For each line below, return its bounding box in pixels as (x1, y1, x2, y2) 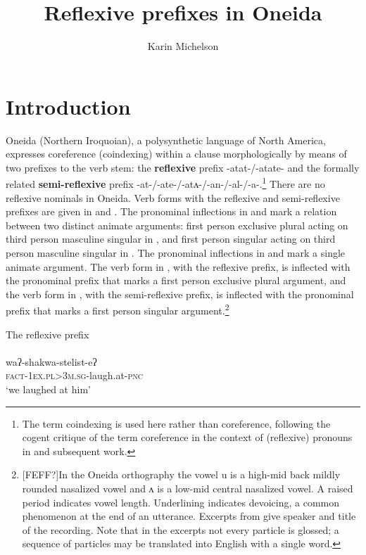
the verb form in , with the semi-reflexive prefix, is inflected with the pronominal (6, 286, 354, 301)
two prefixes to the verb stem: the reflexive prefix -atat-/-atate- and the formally (6, 160, 360, 174)
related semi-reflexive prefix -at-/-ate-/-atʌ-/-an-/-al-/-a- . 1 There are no (6, 174, 325, 191)
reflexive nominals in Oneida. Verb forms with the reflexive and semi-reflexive (6, 190, 340, 205)
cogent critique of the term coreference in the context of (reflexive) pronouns (22, 430, 353, 445)
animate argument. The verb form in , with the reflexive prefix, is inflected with (6, 259, 351, 274)
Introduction (6, 91, 131, 120)
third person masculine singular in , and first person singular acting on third (6, 231, 336, 246)
